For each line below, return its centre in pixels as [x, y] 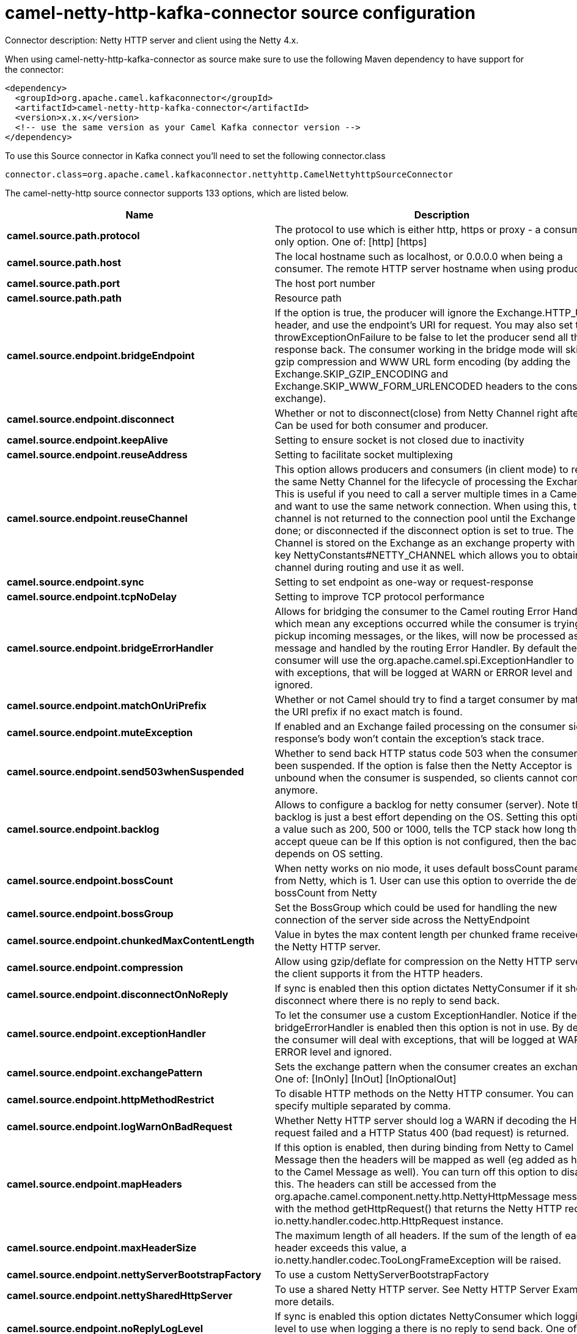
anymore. [296, 790]
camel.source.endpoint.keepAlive [87, 440]
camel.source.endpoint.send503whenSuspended [126, 771]
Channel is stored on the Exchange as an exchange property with [425, 542]
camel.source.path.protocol [73, 235]
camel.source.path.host [64, 262]
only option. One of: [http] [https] [351, 241]
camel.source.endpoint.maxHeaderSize [102, 1247]
